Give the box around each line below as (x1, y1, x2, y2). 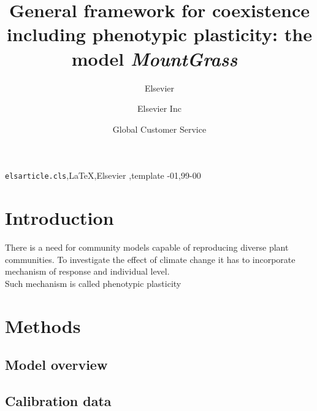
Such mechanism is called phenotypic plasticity (5, 276, 181, 289)
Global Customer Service (112, 122, 207, 135)
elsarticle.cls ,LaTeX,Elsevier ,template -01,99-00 (5, 169, 201, 182)
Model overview (5, 355, 108, 374)
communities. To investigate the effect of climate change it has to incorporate (5, 252, 296, 265)
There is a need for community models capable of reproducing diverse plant (5, 241, 289, 254)
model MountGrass (71, 45, 238, 71)
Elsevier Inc (137, 102, 181, 115)
